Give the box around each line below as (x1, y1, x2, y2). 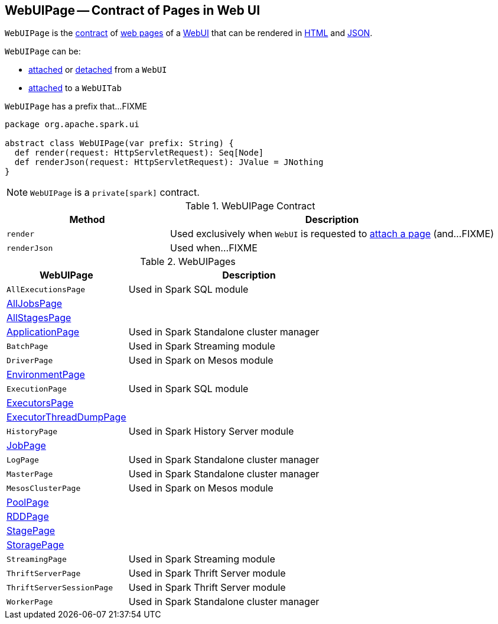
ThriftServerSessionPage (6, 583, 113, 592)
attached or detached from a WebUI (28, 64, 167, 75)
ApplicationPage (6, 326, 80, 338)
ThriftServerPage (6, 568, 81, 578)
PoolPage (6, 496, 49, 509)
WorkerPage (6, 597, 53, 606)
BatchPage (6, 341, 48, 351)
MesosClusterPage (6, 483, 81, 493)
